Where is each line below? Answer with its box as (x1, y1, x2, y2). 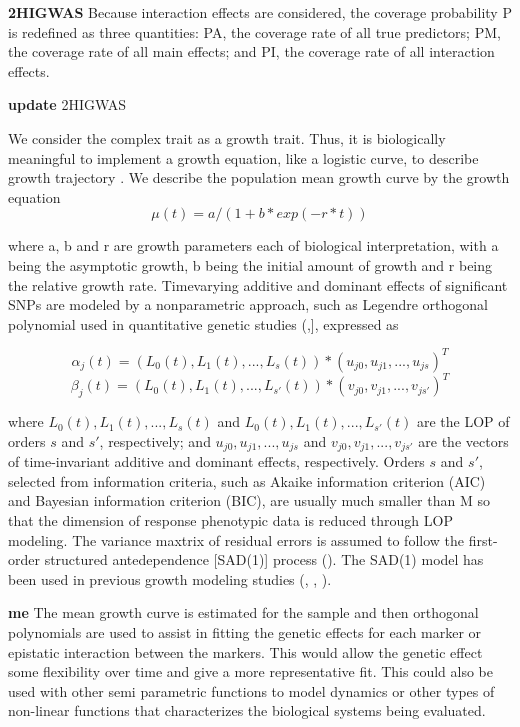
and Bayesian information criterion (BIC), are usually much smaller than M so (8, 490, 490, 511)
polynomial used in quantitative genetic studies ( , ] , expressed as (8, 313, 399, 334)
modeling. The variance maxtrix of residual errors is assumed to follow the (8, 529, 464, 550)
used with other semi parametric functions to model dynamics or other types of (8, 680, 495, 701)
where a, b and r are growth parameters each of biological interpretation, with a (8, 235, 499, 256)
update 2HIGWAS (8, 94, 127, 115)
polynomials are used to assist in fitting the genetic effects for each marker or (8, 621, 482, 642)
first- (468, 529, 498, 550)
